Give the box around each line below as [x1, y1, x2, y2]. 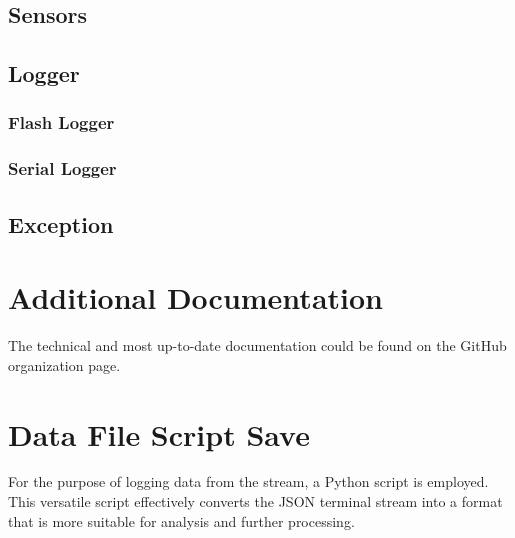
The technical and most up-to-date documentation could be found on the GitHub [8, 335, 507, 356]
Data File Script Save [8, 413, 310, 454]
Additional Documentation [8, 277, 383, 318]
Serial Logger [8, 156, 117, 181]
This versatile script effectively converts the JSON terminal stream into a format [8, 491, 503, 512]
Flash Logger [8, 110, 115, 135]
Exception [8, 208, 114, 239]
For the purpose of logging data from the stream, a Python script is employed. [8, 471, 489, 492]
